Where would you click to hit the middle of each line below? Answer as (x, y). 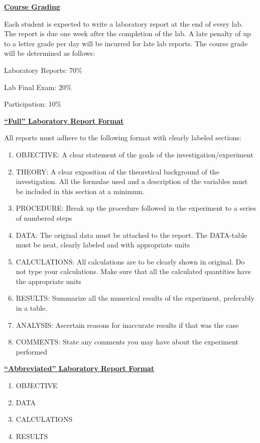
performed (32, 351)
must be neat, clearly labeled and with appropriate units (103, 245)
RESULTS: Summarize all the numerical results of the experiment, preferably (135, 298)
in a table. (32, 308)
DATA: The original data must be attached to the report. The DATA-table (132, 235)
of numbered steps (44, 217)
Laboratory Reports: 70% (43, 70)
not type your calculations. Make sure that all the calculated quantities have (133, 271)
